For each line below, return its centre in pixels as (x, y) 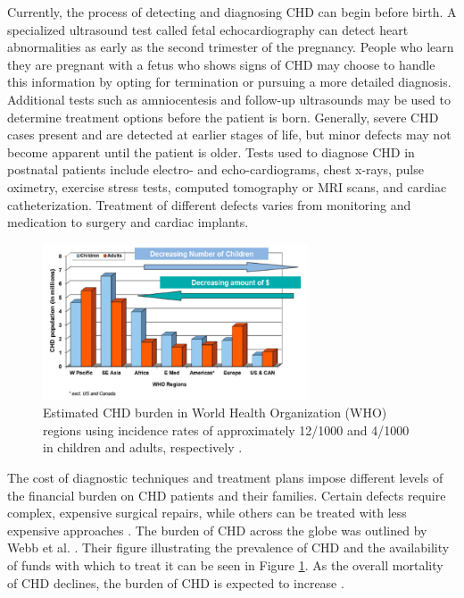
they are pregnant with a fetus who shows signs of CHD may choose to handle (221, 64)
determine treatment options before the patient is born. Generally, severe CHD (223, 117)
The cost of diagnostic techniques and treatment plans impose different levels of (225, 477)
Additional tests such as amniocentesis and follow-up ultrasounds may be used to (229, 99)
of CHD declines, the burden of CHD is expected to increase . (176, 582)
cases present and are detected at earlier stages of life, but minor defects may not (229, 135)
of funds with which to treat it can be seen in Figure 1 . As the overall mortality (225, 564)
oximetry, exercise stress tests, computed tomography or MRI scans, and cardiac (227, 186)
